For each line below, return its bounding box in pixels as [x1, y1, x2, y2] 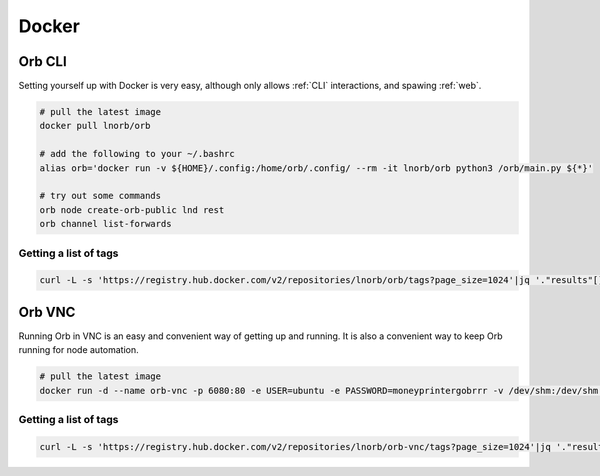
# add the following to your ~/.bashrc [39, 148, 235, 160]
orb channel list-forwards [39, 218, 172, 230]
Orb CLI [18, 53, 67, 70]
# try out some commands [39, 190, 162, 202]
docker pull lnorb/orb [39, 120, 151, 132]
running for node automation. [18, 344, 139, 356]
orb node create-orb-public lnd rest [39, 204, 225, 215]
